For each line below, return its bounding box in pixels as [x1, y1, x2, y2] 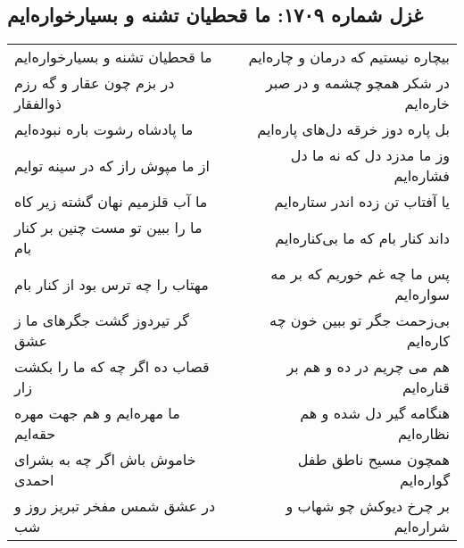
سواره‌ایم [394, 284, 450, 305]
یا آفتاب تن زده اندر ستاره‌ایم [274, 191, 450, 212]
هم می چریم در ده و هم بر [286, 356, 450, 378]
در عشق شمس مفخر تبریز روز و [14, 495, 216, 517]
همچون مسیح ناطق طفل [297, 449, 450, 470]
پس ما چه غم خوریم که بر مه [270, 263, 450, 285]
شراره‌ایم [394, 516, 450, 537]
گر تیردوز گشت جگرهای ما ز [14, 310, 189, 331]
